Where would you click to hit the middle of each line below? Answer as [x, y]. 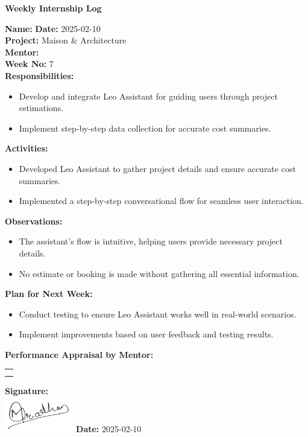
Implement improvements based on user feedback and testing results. [146, 334]
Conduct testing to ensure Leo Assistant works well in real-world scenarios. [158, 314]
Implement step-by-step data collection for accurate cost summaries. [145, 128]
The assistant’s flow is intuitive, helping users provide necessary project [151, 241]
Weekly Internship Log [53, 8]
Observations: [34, 221]
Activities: [27, 148]
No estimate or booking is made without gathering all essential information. [159, 273]
